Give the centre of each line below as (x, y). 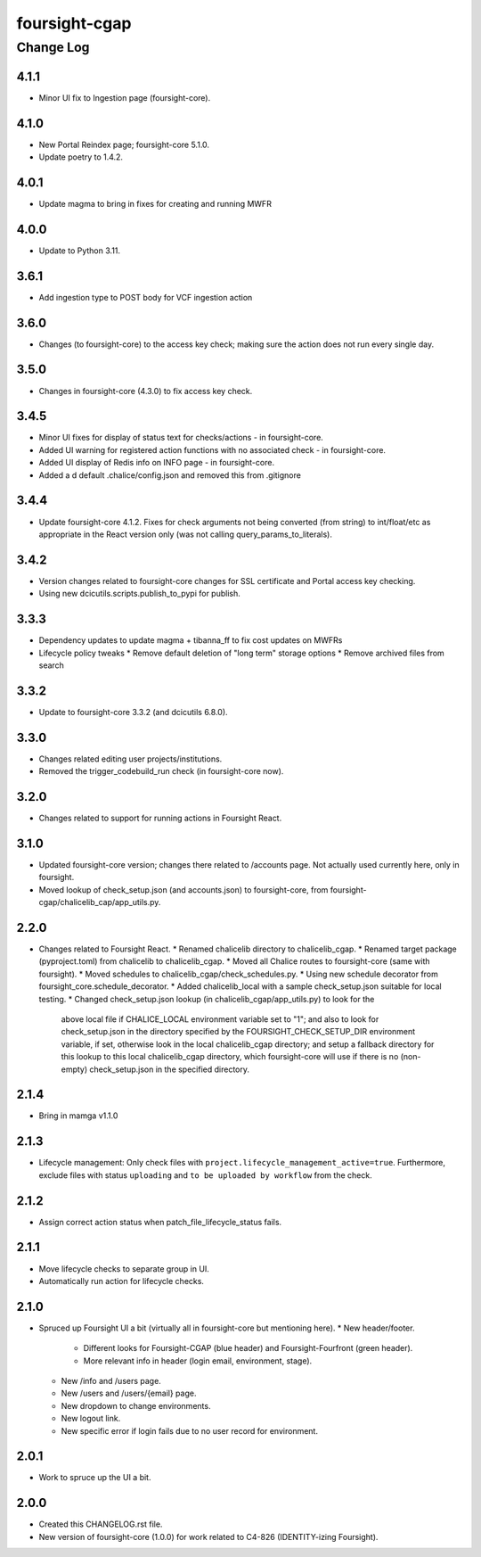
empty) (74, 1069)
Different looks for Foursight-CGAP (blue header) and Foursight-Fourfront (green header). (248, 1348)
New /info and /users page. (111, 1381)
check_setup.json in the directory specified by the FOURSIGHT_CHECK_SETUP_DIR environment (238, 1032)
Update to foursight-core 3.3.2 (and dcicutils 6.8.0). (133, 712)
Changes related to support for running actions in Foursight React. (160, 818)
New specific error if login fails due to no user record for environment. (189, 1430)
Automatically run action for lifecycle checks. (122, 1281)
